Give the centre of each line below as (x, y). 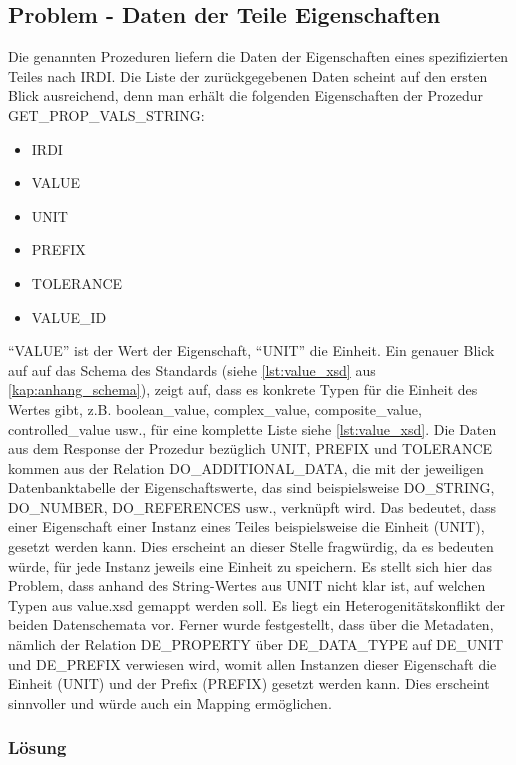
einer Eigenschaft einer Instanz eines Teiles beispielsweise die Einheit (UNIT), (246, 526)
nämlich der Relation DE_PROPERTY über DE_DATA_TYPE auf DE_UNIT (255, 644)
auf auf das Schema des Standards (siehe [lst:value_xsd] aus (192, 369)
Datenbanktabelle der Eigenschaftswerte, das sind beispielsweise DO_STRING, (251, 487)
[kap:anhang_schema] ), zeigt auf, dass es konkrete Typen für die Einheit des (243, 389)
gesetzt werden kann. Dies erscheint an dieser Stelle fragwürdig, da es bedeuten (251, 546)
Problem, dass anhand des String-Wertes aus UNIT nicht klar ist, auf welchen (247, 585)
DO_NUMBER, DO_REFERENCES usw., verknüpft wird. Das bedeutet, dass (252, 506)
